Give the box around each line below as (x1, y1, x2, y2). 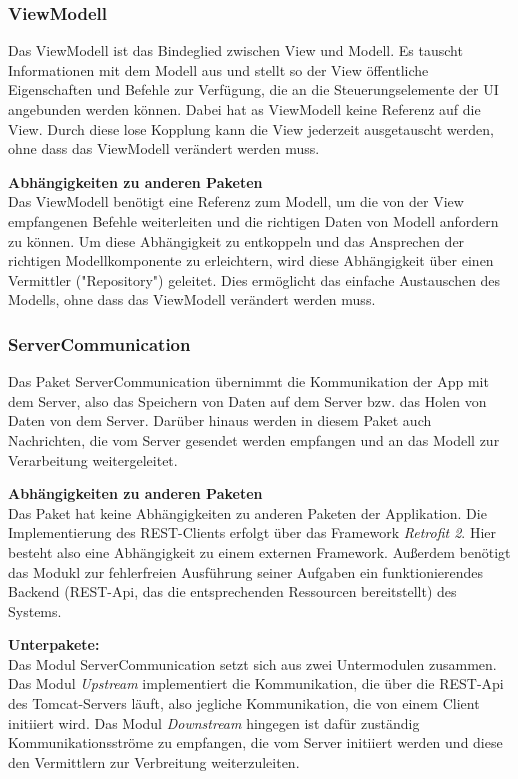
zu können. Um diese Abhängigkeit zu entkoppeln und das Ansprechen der (8, 230, 465, 251)
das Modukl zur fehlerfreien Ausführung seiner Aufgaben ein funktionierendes (8, 561, 484, 582)
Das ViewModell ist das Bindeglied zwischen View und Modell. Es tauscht (8, 40, 463, 61)
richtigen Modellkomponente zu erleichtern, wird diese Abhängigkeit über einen (8, 250, 494, 271)
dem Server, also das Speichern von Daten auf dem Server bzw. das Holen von (8, 390, 487, 411)
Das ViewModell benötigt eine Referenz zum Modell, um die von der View (8, 191, 464, 212)
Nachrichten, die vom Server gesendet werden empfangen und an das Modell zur (8, 429, 500, 450)
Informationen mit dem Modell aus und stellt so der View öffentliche (8, 59, 429, 80)
